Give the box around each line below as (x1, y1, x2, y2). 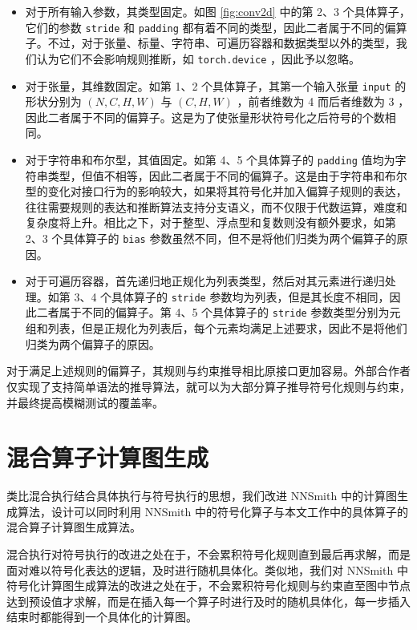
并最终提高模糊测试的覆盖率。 (6, 394, 164, 410)
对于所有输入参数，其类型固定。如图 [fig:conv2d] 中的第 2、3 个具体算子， (25, 3, 411, 19)
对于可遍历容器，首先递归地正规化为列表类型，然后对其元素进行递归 (25, 273, 385, 289)
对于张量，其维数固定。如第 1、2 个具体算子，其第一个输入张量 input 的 (25, 77, 407, 94)
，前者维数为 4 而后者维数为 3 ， (237, 93, 410, 110)
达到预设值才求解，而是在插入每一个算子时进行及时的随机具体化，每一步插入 (6, 592, 411, 609)
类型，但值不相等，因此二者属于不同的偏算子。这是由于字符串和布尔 (47, 167, 407, 184)
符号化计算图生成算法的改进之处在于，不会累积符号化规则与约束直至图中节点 (6, 577, 411, 594)
